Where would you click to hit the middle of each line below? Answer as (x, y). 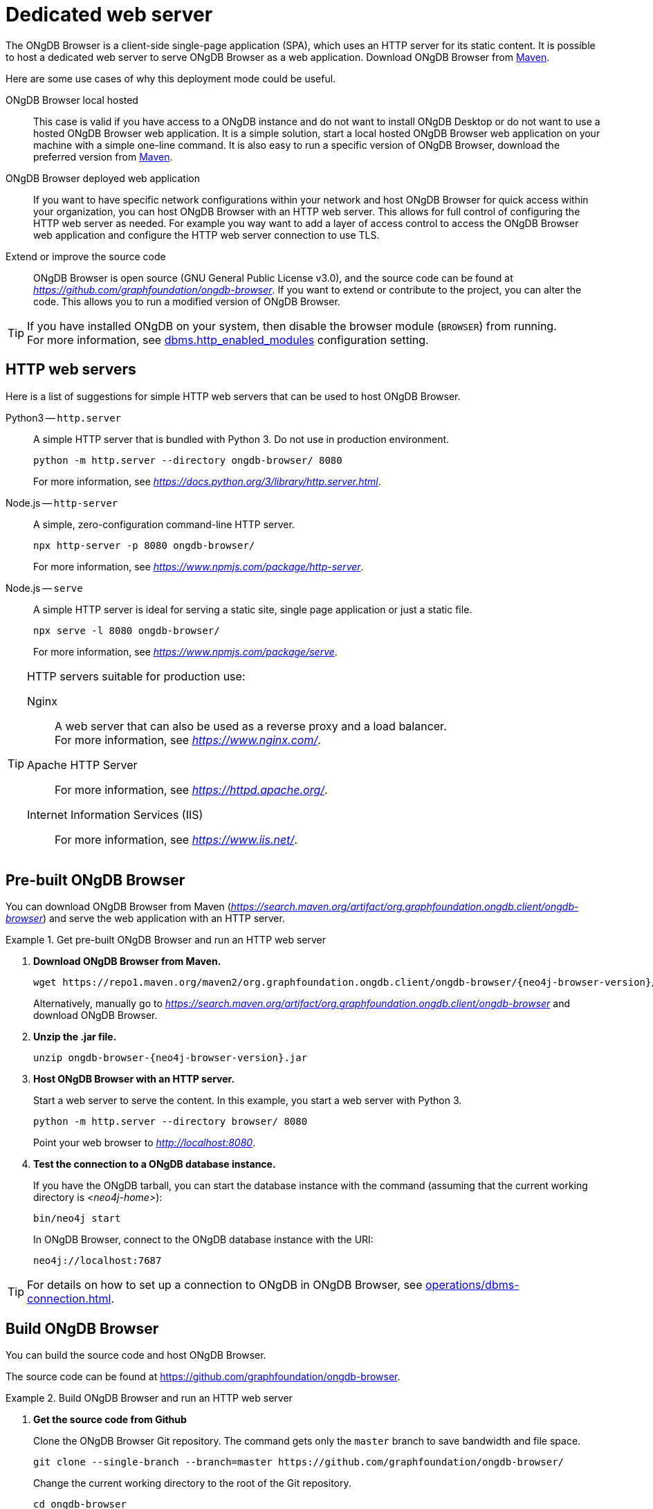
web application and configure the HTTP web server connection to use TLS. (206, 235)
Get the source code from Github (110, 1420)
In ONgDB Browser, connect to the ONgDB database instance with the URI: (203, 1240)
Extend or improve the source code (86, 256)
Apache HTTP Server (82, 765)
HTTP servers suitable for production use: (136, 676)
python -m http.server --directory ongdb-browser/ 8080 (188, 460)
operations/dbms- (472, 1285)
